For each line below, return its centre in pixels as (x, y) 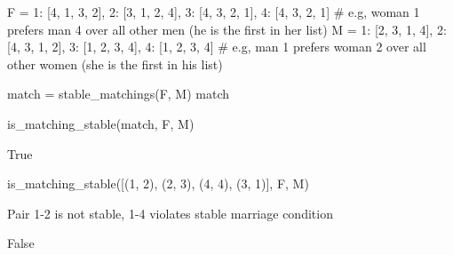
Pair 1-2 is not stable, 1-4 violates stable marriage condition (170, 213)
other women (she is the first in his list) (115, 64)
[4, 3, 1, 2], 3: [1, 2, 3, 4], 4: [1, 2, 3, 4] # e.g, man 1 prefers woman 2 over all (217, 47)
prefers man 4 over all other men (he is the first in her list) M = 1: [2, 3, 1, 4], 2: (227, 29)
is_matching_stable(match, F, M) (101, 123)
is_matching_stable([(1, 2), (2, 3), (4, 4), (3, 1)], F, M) (158, 183)
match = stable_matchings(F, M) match (118, 94)
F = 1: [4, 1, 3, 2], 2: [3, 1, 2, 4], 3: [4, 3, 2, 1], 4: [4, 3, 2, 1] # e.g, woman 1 (214, 12)
